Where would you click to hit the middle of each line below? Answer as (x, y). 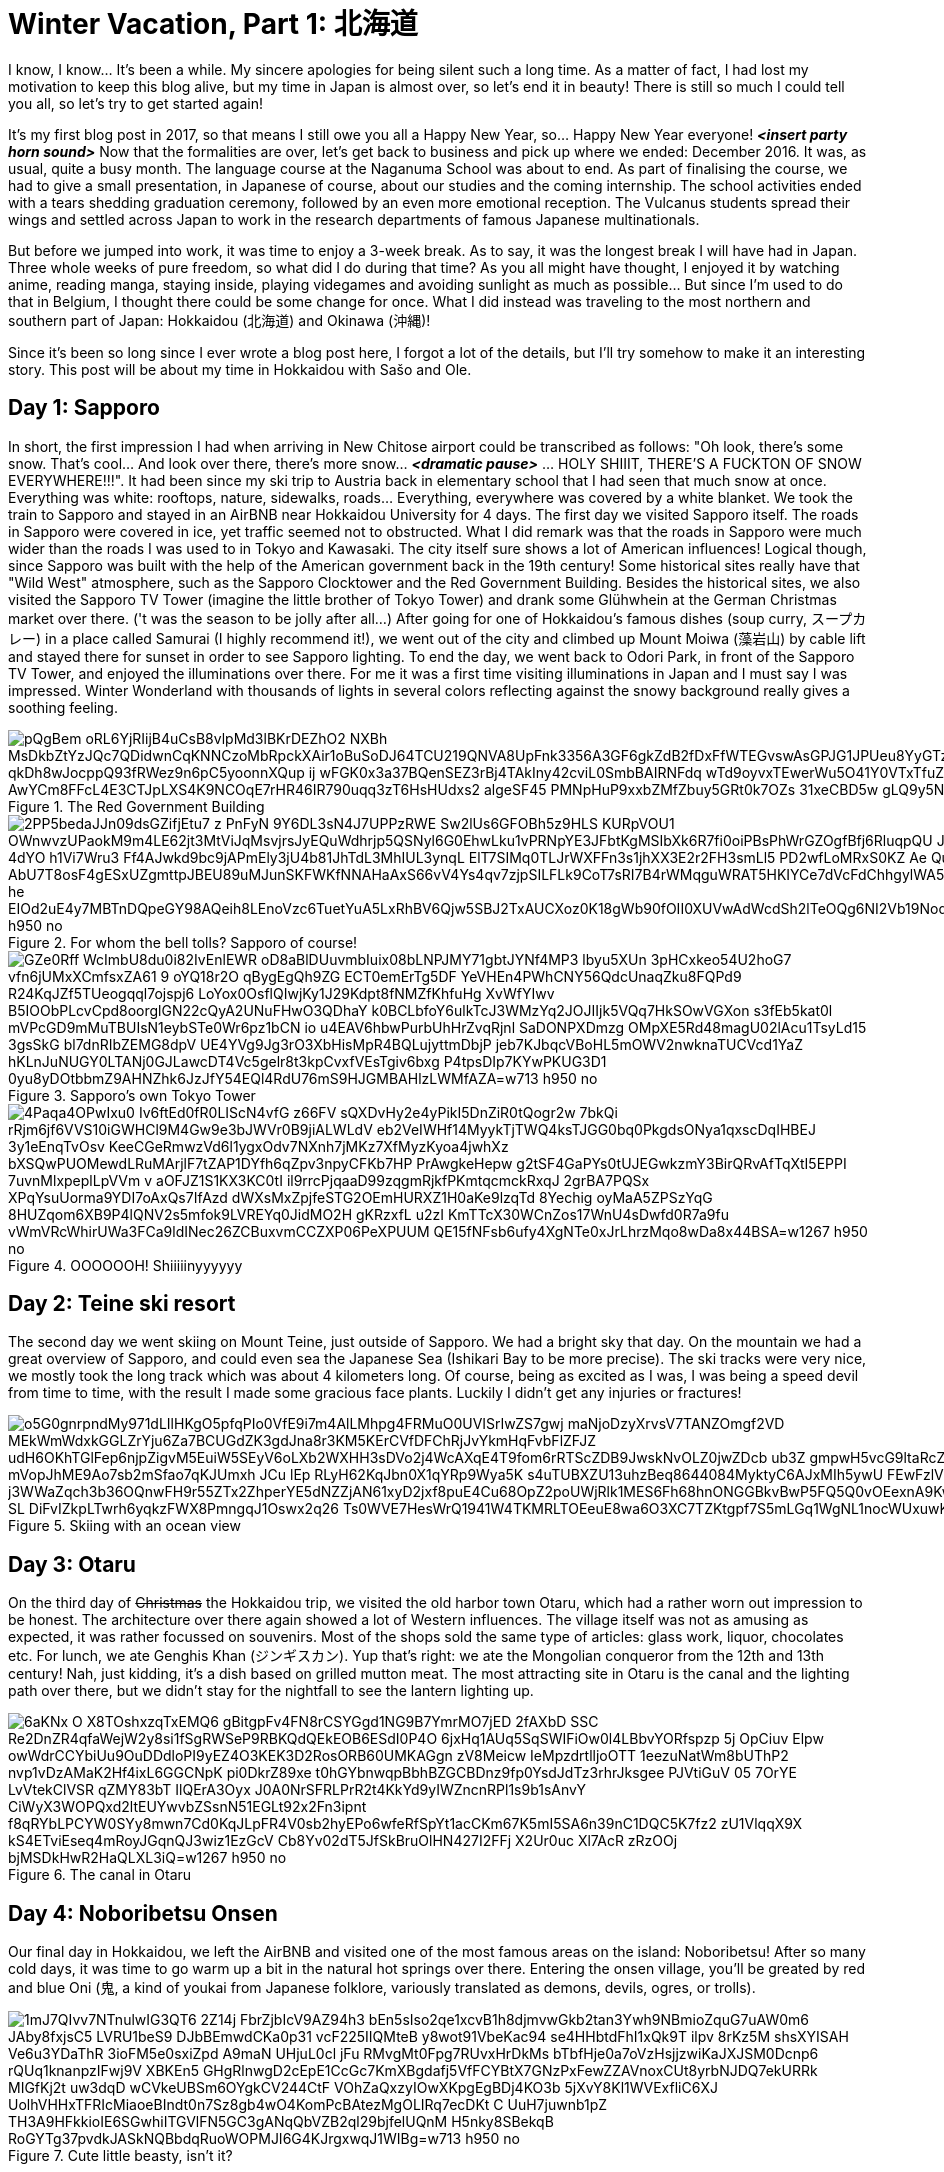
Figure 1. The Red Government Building (136, 806)
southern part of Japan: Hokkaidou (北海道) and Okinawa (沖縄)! (219, 320)
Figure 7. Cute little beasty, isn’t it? (120, 2156)
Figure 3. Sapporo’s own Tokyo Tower (132, 1095)
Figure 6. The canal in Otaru (100, 1875)
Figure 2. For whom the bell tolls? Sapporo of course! (183, 942)
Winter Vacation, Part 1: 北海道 (213, 24)
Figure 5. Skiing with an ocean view (124, 1526)
